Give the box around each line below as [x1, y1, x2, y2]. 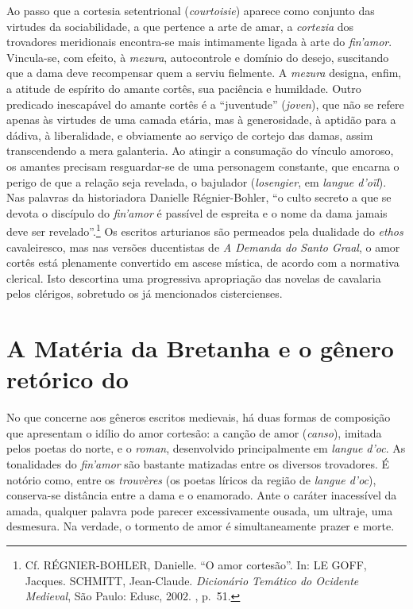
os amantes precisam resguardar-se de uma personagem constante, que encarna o [6, 157, 399, 174]
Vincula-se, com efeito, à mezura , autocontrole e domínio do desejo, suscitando [6, 48, 389, 65]
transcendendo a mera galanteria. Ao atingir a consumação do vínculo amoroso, [6, 142, 394, 159]
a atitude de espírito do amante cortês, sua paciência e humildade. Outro [6, 79, 361, 96]
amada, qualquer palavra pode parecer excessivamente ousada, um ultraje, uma [6, 502, 393, 518]
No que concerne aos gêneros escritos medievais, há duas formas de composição [6, 409, 391, 426]
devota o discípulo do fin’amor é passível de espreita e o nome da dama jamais [6, 204, 388, 221]
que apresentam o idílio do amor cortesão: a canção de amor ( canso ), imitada [6, 424, 382, 441]
